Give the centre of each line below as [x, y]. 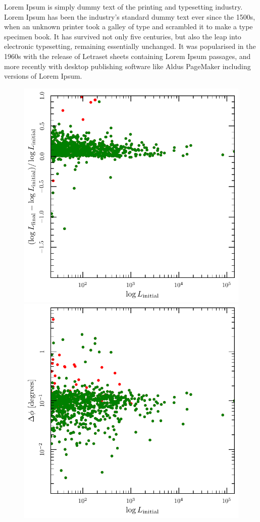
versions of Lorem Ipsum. [43, 76]
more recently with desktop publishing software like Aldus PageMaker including [127, 66]
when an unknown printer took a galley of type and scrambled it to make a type [128, 26]
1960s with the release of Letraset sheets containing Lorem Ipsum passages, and [127, 56]
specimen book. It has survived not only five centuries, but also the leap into [123, 36]
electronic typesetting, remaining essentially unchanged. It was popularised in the [130, 46]
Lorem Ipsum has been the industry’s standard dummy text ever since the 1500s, [130, 16]
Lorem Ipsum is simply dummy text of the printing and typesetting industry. [123, 7]
